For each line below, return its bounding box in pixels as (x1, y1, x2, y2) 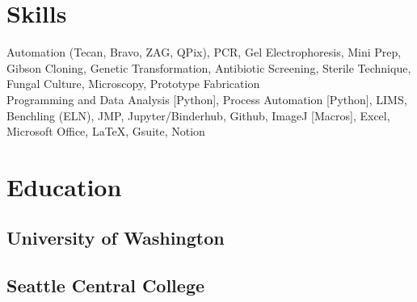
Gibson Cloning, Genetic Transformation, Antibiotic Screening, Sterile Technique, (6, 59, 411, 76)
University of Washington (6, 225, 225, 250)
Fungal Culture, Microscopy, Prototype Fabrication (6, 75, 260, 92)
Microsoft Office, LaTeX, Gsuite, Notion (6, 123, 205, 140)
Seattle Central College (6, 273, 205, 298)
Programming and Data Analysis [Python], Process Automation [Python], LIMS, (6, 90, 407, 107)
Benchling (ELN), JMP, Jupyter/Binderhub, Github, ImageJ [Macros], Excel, (6, 107, 390, 124)
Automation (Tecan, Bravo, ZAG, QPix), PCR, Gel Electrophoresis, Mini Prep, (6, 44, 402, 61)
